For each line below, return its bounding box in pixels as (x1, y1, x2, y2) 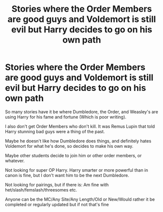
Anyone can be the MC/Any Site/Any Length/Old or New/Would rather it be (5, 196, 155, 202)
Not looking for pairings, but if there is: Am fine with (5, 181, 109, 188)
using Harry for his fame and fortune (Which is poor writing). (5, 114, 127, 120)
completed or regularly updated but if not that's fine (5, 201, 109, 207)
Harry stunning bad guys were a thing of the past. (5, 128, 105, 134)
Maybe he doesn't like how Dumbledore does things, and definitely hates (5, 138, 152, 144)
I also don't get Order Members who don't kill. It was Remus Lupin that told (5, 123, 155, 129)
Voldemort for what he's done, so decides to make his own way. (5, 143, 134, 149)
